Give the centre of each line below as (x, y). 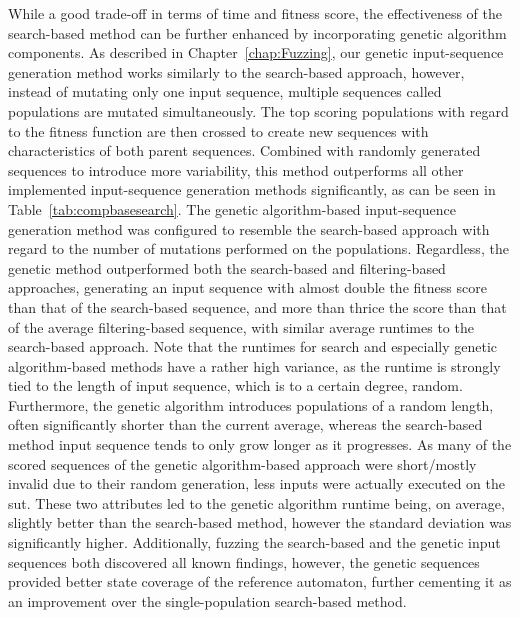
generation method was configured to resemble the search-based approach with (249, 228)
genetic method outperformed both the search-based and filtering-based (227, 267)
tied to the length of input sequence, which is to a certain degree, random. (235, 385)
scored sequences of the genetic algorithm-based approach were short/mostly (242, 463)
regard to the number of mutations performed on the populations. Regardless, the (258, 248)
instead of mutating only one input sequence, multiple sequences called (225, 91)
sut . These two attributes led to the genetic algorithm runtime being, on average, (256, 502)
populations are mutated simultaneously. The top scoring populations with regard (258, 110)
